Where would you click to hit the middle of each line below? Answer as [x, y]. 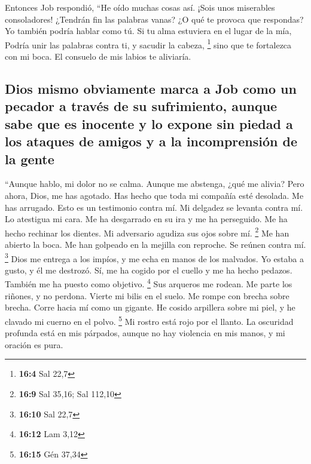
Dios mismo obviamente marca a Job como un [151, 89]
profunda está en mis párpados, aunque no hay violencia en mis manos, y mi [145, 333]
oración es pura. [34, 344]
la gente [30, 159]
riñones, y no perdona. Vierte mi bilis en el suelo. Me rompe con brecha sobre [147, 295]
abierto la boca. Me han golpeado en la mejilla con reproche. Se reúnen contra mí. [155, 245]
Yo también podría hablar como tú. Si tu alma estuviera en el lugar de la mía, [148, 31]
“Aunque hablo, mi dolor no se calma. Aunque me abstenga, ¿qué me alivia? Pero [155, 184]
